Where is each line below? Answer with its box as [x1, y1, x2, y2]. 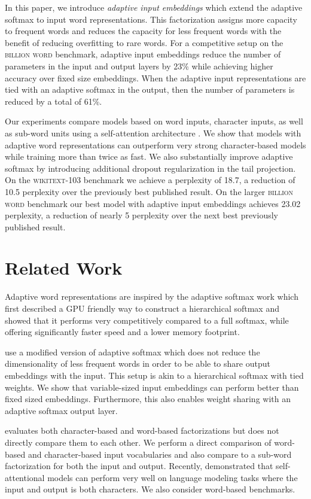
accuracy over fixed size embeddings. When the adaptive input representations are [5, 71, 306, 84]
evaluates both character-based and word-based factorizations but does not [5, 424, 279, 437]
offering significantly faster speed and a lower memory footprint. [5, 325, 240, 338]
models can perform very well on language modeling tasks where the [47, 471, 298, 483]
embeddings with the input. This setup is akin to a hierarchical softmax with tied [5, 369, 304, 381]
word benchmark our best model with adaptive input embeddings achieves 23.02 [5, 197, 301, 209]
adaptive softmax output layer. [5, 404, 118, 416]
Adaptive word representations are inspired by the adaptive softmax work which [5, 290, 298, 303]
